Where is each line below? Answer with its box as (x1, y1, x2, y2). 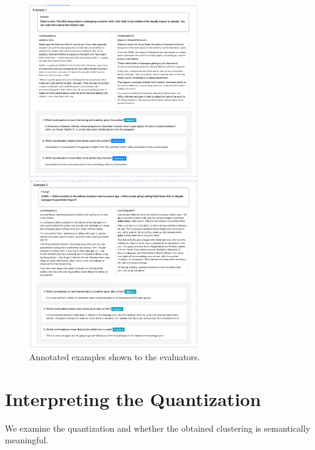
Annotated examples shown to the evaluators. (29, 350, 200, 363)
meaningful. (5, 434, 49, 446)
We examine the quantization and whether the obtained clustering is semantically (5, 421, 311, 434)
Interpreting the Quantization (5, 386, 261, 411)
